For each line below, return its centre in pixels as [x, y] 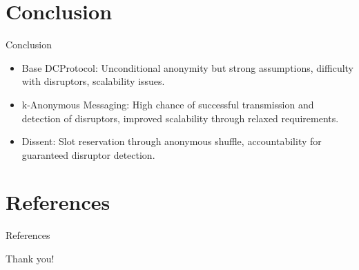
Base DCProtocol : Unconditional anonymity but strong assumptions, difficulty [188, 67]
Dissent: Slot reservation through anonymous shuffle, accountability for [172, 141]
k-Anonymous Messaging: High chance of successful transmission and [168, 104]
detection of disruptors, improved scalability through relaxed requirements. [180, 118]
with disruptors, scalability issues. [93, 81]
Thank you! [30, 258]
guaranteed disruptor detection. [88, 154]
